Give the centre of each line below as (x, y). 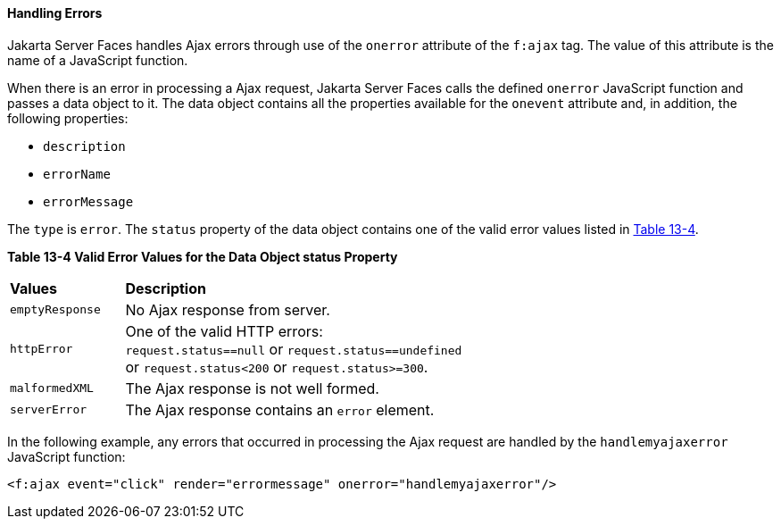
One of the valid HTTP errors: (224, 331)
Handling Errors (55, 13)
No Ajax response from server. (228, 309)
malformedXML (52, 388)
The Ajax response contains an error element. (280, 409)
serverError (49, 410)
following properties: (68, 118)
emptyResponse (55, 310)
